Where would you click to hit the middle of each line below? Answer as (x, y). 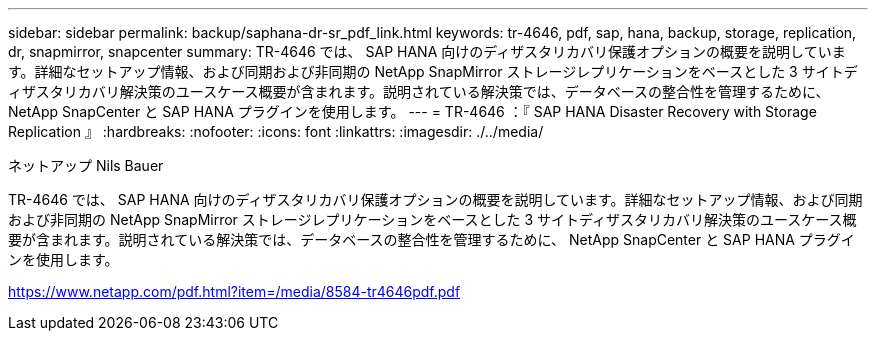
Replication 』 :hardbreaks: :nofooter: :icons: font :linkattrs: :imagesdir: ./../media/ (276, 131)
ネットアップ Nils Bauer (86, 165)
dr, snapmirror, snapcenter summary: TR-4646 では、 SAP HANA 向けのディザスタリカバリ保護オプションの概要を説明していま (427, 51)
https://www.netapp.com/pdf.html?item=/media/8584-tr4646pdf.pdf (234, 291)
